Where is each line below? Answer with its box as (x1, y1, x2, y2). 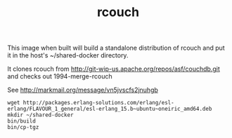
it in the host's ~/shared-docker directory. (7, 51, 129, 60)
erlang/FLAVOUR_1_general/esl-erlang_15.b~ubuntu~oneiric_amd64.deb (7, 106, 212, 113)
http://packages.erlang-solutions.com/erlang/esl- (22, 99, 174, 106)
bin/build (7, 118, 37, 125)
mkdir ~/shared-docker (7, 111, 74, 119)
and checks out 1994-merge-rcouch (7, 72, 112, 81)
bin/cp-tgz (7, 124, 39, 131)
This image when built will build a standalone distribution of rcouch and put (7, 43, 225, 53)
